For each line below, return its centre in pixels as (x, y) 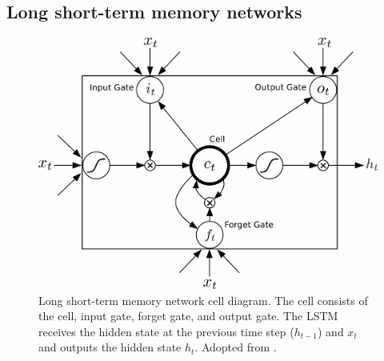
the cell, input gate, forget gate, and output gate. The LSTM (188, 316)
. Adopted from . (236, 347)
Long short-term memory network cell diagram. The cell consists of (203, 300)
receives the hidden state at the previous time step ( (166, 331)
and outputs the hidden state (110, 347)
